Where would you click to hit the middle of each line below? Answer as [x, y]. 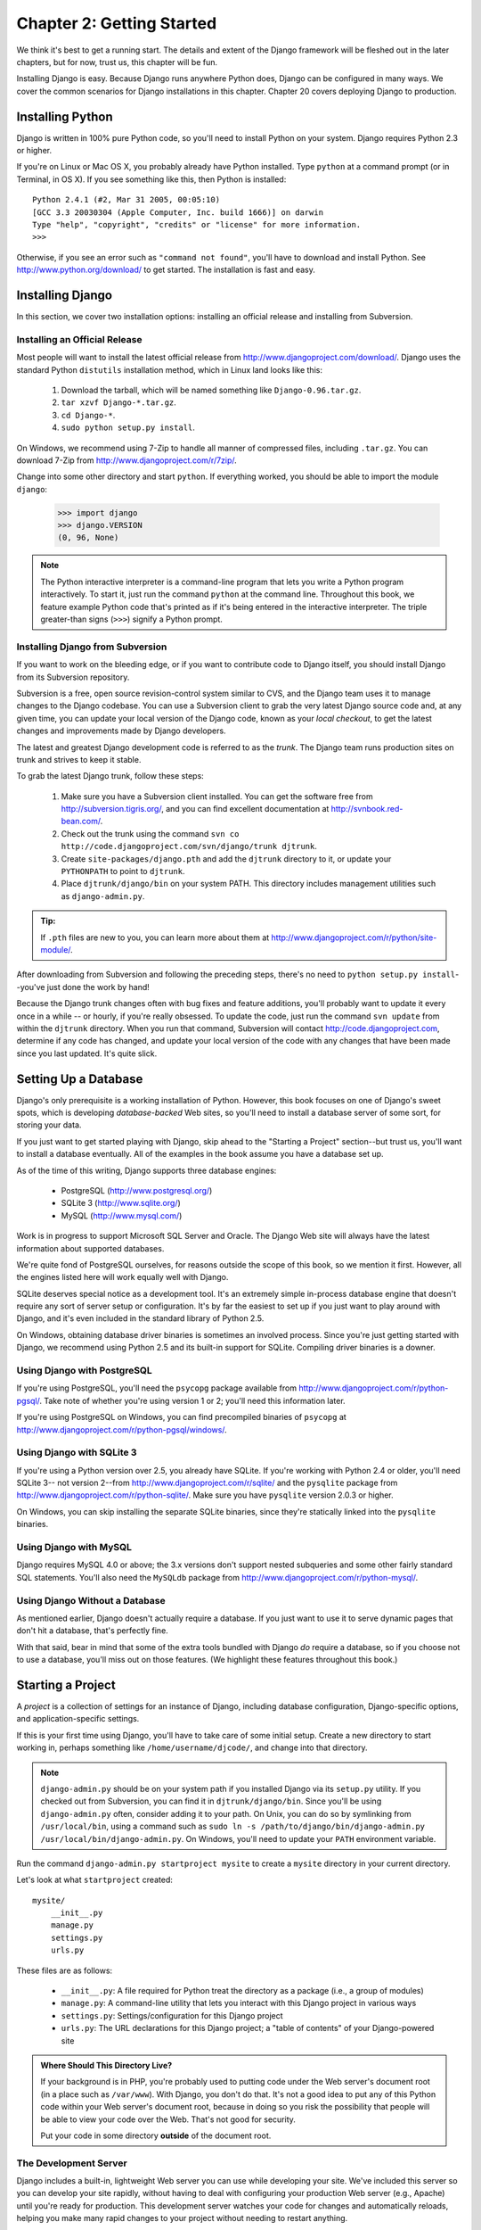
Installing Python [65, 116]
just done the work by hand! [98, 987]
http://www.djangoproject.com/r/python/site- [354, 937]
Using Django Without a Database [91, 1600]
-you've [31, 987]
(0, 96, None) [88, 538]
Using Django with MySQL [74, 1548]
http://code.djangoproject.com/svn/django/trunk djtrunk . [189, 847]
